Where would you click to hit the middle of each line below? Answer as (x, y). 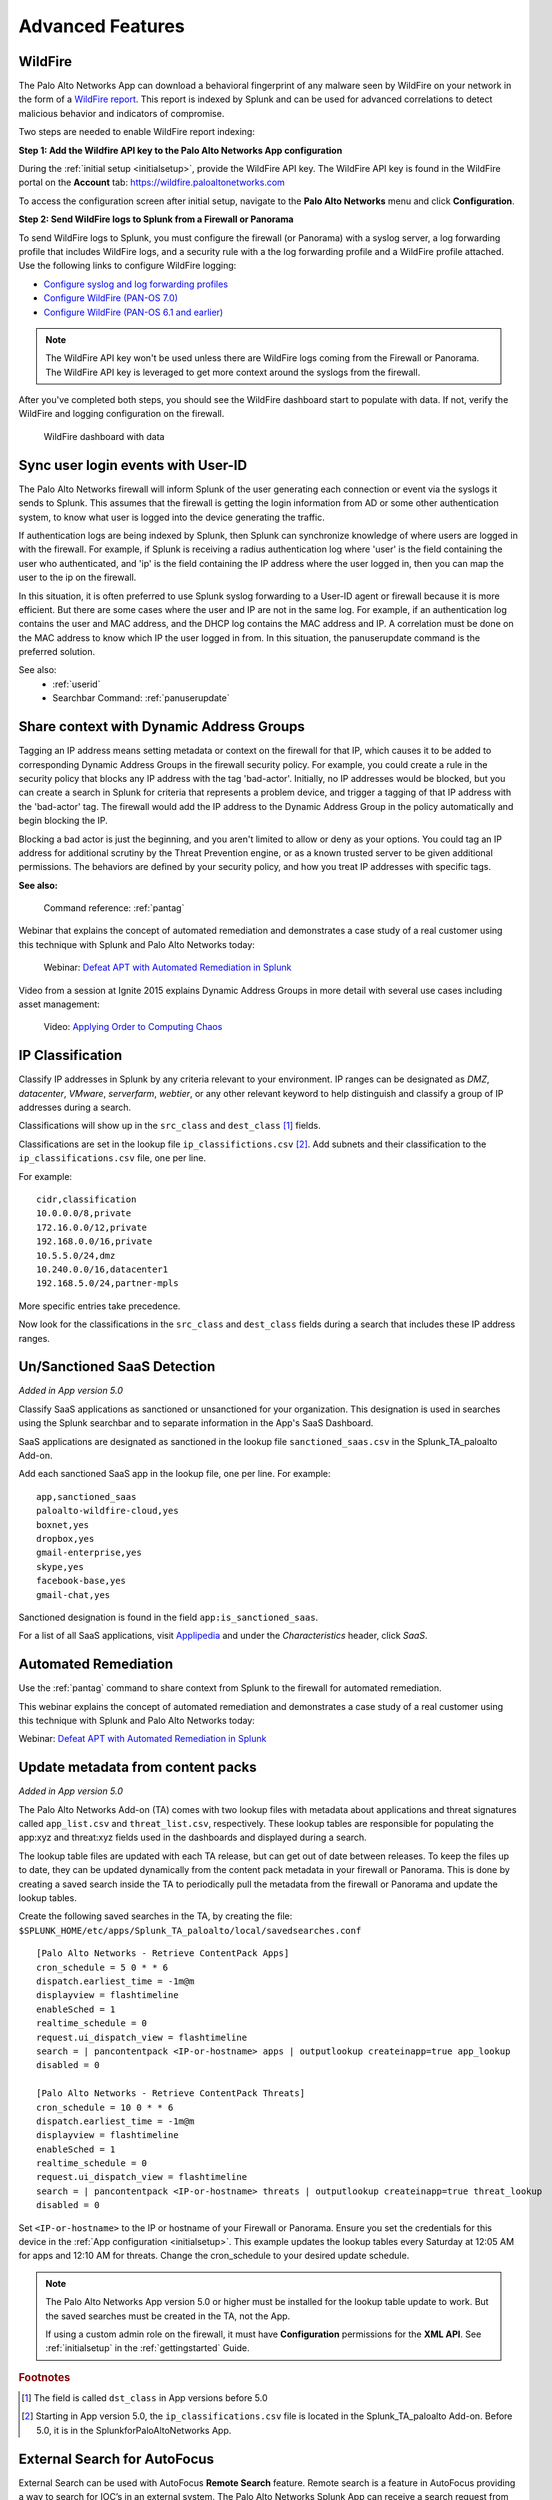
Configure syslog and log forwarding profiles (136, 284)
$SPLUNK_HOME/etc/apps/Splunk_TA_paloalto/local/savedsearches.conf (190, 1930)
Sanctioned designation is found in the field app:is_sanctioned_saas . (168, 1617)
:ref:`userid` (76, 684)
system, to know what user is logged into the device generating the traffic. (171, 517)
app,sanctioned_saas (86, 1496)
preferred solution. (57, 652)
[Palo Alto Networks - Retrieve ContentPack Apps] (163, 1953)
